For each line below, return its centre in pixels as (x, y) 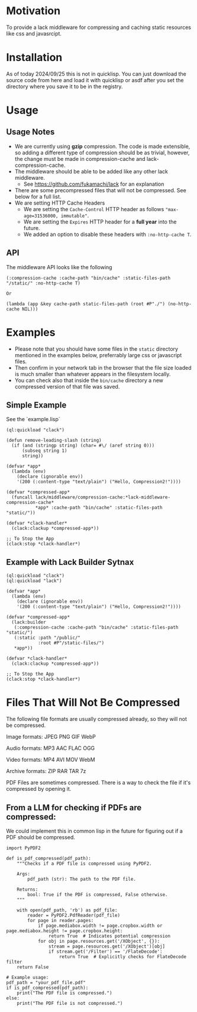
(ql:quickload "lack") (34, 581)
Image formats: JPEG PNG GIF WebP (51, 737)
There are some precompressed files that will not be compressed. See (100, 190)
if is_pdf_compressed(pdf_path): (47, 988)
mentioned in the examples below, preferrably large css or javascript (98, 355)
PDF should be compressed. (41, 837)
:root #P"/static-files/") (71, 643)
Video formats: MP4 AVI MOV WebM (51, 760)
